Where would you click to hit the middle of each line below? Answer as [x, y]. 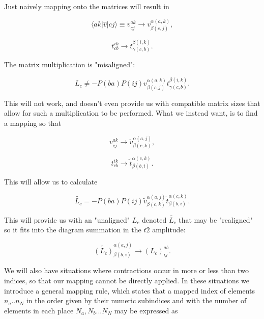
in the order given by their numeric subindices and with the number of [136, 300]
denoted [154, 219]
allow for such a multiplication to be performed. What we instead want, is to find [131, 113]
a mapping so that [33, 123]
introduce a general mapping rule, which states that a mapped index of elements [130, 290]
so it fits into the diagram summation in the [73, 230]
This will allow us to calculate [51, 181]
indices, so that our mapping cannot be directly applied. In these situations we [127, 281]
